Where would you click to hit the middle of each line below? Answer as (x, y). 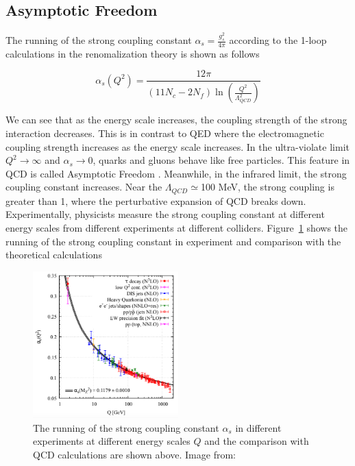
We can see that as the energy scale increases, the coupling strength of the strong (176, 120)
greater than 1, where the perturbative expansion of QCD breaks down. (156, 200)
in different (258, 427)
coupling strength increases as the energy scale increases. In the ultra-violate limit (177, 146)
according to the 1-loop (278, 40)
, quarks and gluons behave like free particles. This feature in (221, 160)
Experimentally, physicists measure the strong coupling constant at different (165, 214)
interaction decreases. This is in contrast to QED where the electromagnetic (165, 133)
